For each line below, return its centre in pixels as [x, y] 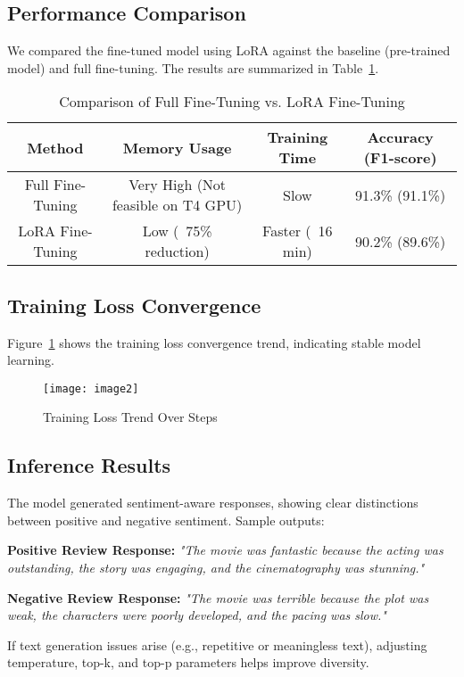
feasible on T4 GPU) [177, 205]
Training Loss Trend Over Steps [130, 417]
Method [55, 147]
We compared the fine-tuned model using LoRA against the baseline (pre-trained [229, 50]
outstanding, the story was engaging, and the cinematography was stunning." [216, 568]
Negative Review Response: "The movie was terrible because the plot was [218, 597]
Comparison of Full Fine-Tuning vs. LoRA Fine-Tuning [232, 102]
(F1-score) [400, 158]
